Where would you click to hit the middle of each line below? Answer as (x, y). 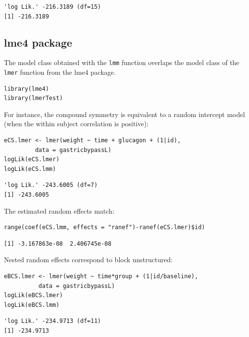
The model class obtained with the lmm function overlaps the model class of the (122, 62)
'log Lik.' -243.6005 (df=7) (51, 185)
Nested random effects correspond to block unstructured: (88, 260)
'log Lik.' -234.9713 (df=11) (53, 321)
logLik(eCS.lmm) (30, 169)
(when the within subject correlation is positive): (76, 124)
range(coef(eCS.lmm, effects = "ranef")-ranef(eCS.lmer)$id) (105, 227)
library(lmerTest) (33, 98)
